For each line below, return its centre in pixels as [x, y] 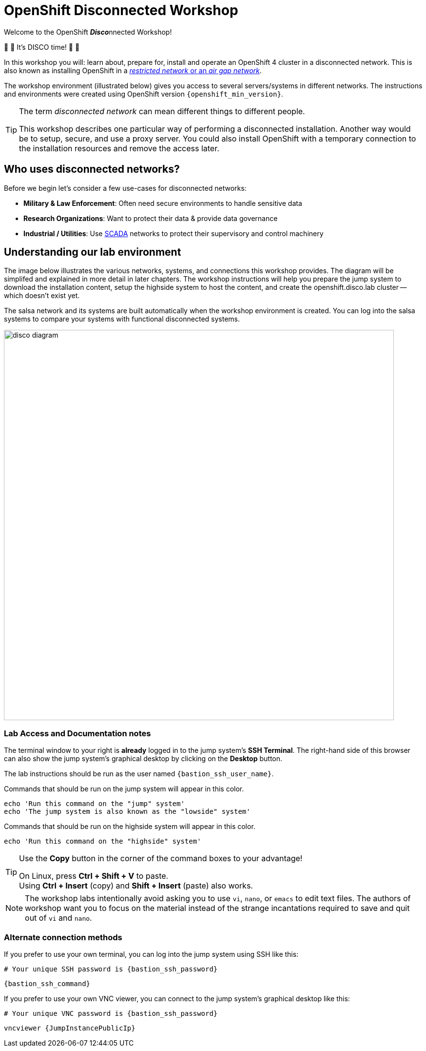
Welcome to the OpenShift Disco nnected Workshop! [88, 32]
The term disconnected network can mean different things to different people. [162, 111]
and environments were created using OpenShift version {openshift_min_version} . [144, 94]
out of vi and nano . [58, 918]
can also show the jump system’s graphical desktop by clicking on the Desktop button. [143, 759]
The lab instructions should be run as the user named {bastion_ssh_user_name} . [139, 774]
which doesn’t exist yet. [42, 296]
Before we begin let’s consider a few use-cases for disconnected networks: [125, 188]
